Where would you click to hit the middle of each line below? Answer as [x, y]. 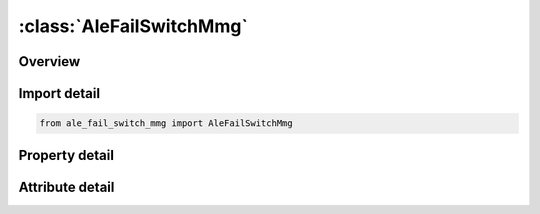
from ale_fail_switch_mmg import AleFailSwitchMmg [166, 123]
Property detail [66, 155]
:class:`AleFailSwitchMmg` [133, 26]
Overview [49, 61]
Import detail [59, 93]
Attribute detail [66, 186]
